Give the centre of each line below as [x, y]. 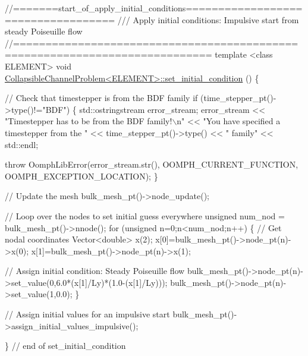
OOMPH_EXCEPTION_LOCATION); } [81, 176]
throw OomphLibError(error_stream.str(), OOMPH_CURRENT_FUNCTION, [152, 164]
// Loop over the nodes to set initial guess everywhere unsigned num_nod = [145, 215]
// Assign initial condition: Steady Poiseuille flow [95, 271]
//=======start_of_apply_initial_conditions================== [154, 8]
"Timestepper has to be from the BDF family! [89, 121]
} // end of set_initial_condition [65, 346]
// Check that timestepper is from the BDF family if [101, 98]
